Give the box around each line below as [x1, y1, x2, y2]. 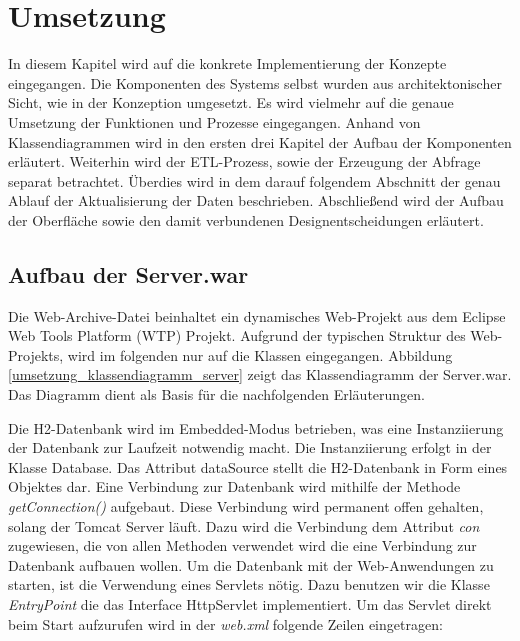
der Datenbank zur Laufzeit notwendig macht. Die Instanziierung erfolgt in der [8, 437, 492, 458]
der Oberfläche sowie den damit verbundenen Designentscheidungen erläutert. [8, 209, 484, 230]
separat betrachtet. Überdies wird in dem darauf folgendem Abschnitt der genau [8, 170, 501, 191]
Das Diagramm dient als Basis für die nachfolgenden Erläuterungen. [8, 384, 425, 405]
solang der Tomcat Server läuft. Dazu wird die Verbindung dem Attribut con [8, 515, 480, 536]
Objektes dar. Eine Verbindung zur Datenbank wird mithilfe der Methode [8, 476, 461, 497]
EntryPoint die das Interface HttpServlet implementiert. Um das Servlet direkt [8, 593, 492, 614]
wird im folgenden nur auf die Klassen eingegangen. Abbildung [67, 344, 453, 365]
